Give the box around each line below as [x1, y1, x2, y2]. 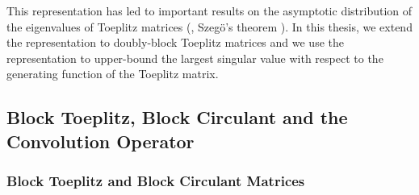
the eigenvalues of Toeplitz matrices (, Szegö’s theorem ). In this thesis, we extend [6, 18, 413, 35]
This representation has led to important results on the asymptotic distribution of [6, 2, 413, 19]
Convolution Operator [6, 128, 195, 153]
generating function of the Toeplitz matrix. [6, 65, 219, 82]
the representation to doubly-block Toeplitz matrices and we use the [6, 34, 344, 51]
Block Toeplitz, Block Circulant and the [6, 105, 348, 130]
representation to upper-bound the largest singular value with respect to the [6, 49, 383, 66]
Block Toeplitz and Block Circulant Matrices [6, 171, 305, 191]
